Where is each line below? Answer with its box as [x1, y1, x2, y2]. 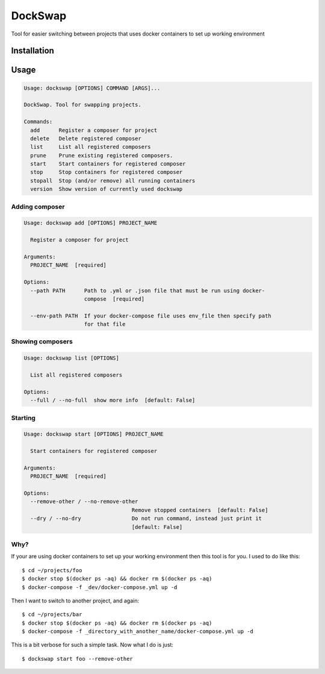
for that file [84, 321, 126, 328]
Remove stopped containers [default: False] [131, 507, 268, 513]
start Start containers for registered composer [30, 160, 186, 167]
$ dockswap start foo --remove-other [22, 655, 134, 662]
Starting [11, 413, 36, 422]
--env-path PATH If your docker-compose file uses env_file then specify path [30, 312, 272, 319]
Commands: [23, 118, 53, 125]
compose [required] [84, 295, 144, 302]
